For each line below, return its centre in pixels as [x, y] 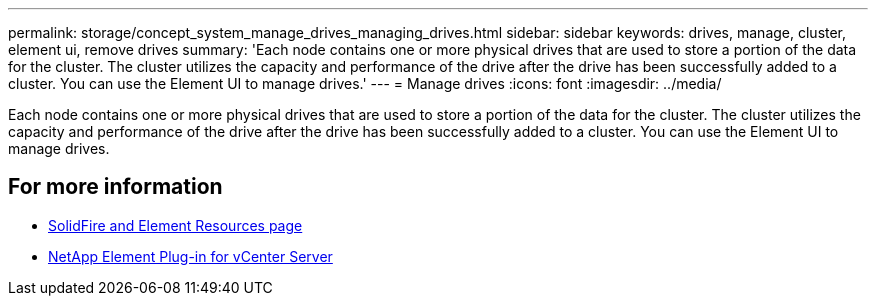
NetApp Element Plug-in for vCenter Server [190, 256]
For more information [115, 187]
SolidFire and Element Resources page [175, 225]
